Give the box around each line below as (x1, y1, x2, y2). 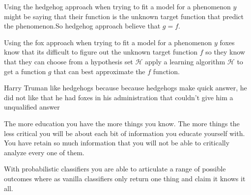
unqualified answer (4, 102, 60, 112)
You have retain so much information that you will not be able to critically (4, 138, 230, 148)
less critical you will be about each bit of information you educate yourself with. (4, 128, 245, 138)
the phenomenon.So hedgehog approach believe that (4, 21, 161, 31)
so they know (205, 47, 245, 57)
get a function (4, 66, 46, 76)
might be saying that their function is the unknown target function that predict (4, 11, 244, 21)
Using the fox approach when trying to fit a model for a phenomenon (4, 37, 212, 47)
